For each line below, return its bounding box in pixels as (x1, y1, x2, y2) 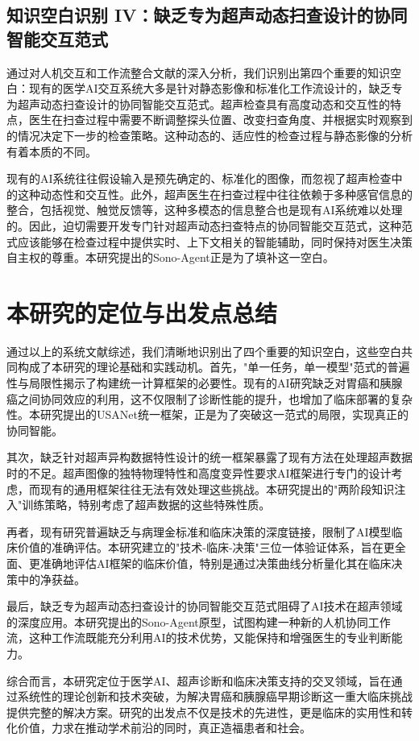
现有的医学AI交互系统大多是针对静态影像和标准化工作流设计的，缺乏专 (28, 80, 403, 97)
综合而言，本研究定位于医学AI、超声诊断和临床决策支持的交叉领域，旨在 (6, 672, 392, 689)
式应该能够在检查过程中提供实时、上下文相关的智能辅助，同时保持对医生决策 (6, 233, 413, 250)
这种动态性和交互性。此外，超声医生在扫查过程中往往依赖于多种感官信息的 (17, 185, 413, 202)
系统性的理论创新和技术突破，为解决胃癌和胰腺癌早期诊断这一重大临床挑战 (17, 688, 413, 705)
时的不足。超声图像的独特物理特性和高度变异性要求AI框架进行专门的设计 (6, 465, 392, 481)
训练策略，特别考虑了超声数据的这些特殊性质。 (22, 496, 271, 513)
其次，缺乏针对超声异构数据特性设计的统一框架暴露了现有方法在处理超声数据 (6, 449, 413, 466)
